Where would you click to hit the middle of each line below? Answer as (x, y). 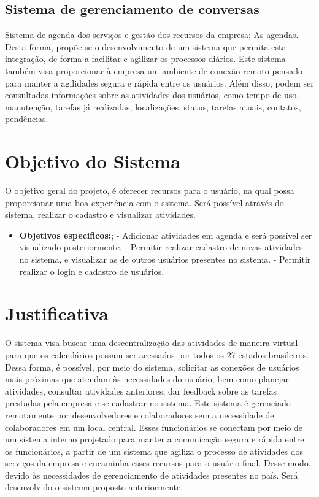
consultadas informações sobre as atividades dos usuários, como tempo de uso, (152, 95)
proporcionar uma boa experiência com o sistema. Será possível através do (144, 202)
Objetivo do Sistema (93, 161)
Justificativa (57, 313)
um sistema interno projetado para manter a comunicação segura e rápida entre (155, 439)
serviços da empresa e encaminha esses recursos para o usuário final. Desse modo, (158, 463)
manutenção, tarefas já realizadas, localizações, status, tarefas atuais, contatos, (153, 106)
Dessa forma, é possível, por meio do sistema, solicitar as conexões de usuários (152, 367)
